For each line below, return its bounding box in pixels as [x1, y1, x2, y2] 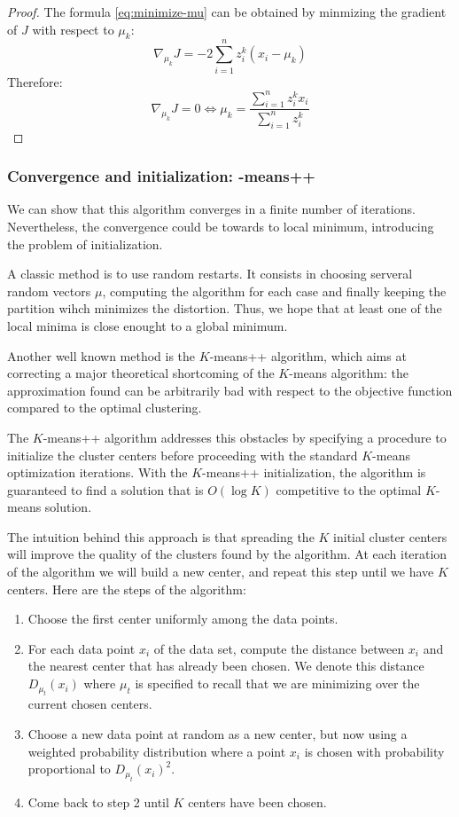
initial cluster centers [333, 527, 447, 546]
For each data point [27, 639, 136, 657]
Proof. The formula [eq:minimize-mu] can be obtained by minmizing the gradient [7, 3, 447, 20]
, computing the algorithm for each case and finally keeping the [102, 281, 447, 300]
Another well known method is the [7, 346, 196, 365]
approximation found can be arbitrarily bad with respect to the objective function [7, 381, 453, 399]
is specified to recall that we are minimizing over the [135, 674, 420, 693]
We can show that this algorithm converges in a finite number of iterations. [7, 200, 416, 218]
